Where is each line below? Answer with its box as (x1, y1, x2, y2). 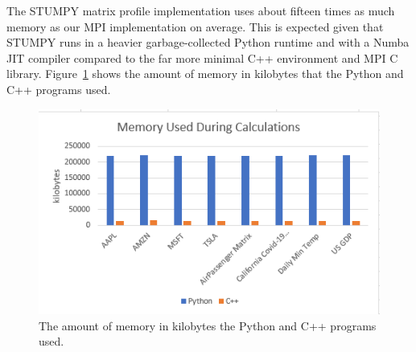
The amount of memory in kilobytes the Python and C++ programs (39, 317, 377, 334)
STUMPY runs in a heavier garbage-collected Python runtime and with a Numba (6, 34, 410, 51)
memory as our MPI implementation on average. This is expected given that (6, 18, 384, 35)
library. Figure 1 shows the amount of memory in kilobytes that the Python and (6, 65, 404, 82)
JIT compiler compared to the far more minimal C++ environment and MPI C (6, 49, 398, 66)
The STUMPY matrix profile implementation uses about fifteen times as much (6, 2, 395, 18)
